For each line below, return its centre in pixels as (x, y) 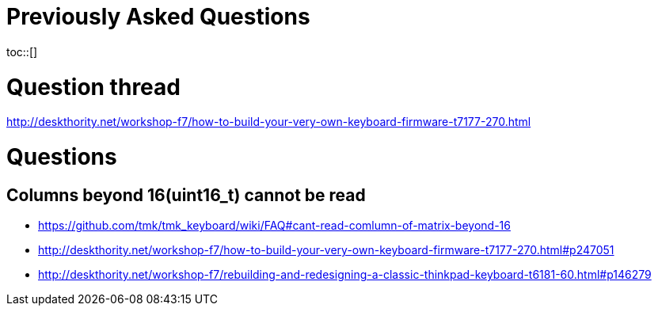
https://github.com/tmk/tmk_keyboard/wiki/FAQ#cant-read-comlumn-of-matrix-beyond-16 (274, 226)
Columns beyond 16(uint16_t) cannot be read (186, 195)
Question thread (93, 87)
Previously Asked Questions (158, 17)
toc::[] (22, 51)
